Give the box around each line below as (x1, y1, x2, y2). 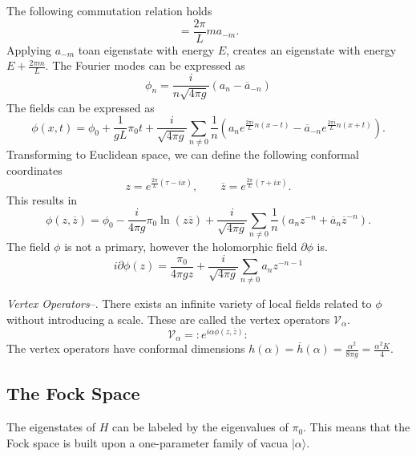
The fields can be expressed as (6, 99, 155, 115)
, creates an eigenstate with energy (226, 41, 397, 58)
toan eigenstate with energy (78, 41, 215, 58)
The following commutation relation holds (6, 2, 212, 18)
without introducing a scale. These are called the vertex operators (6, 310, 330, 327)
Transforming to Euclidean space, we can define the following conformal (6, 145, 359, 162)
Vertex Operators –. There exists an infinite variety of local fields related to (6, 295, 372, 312)
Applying (6, 41, 52, 58)
